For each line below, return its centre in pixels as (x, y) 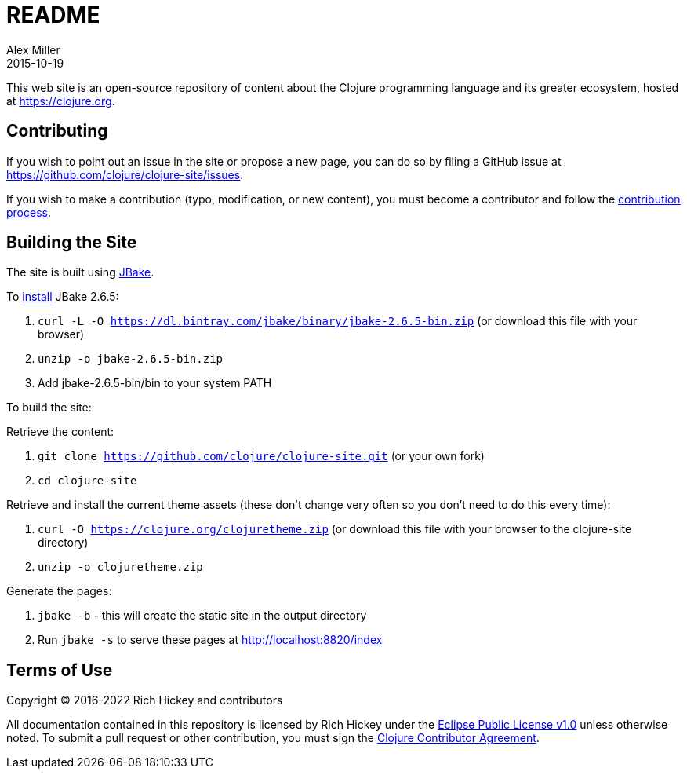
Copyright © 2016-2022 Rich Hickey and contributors (145, 700)
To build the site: (49, 408)
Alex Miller (33, 49)
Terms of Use (60, 670)
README (53, 15)
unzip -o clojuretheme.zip (120, 567)
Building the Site (72, 243)
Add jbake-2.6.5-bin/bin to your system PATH (155, 383)
